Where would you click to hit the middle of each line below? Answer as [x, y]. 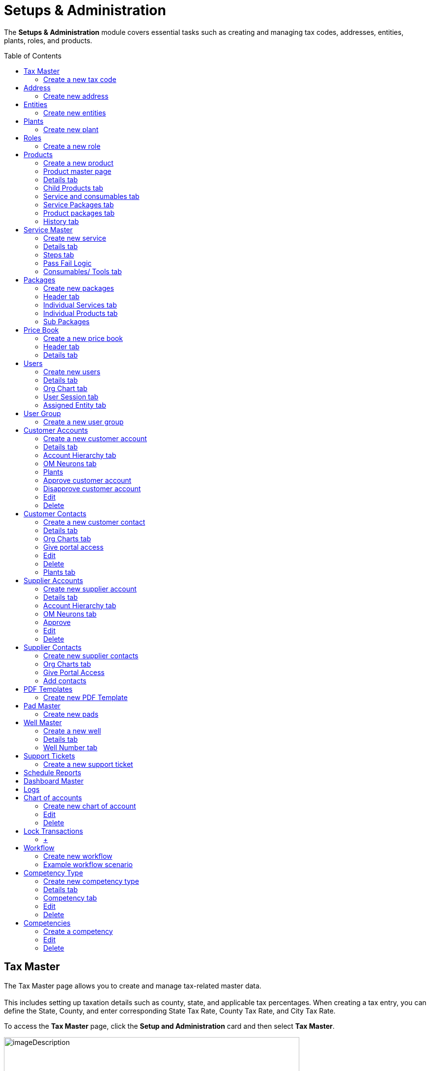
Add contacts [65, 680]
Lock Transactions [53, 831]
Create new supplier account [90, 589]
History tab [61, 221]
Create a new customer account [95, 438]
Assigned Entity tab [75, 405]
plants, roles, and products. [48, 40]
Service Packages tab [79, 204]
